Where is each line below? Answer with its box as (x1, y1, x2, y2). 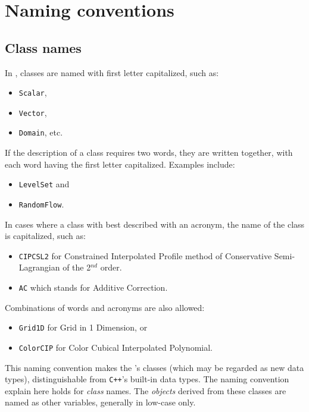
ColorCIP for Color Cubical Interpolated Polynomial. (18, 341, 213, 353)
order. (100, 261, 122, 273)
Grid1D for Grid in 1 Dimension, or (18, 321, 148, 334)
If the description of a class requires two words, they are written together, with (5, 146, 293, 159)
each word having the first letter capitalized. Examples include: (5, 158, 235, 170)
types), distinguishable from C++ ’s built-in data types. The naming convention (5, 373, 289, 385)
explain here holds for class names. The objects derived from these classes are (5, 384, 286, 397)
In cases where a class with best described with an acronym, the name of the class (5, 218, 305, 230)
